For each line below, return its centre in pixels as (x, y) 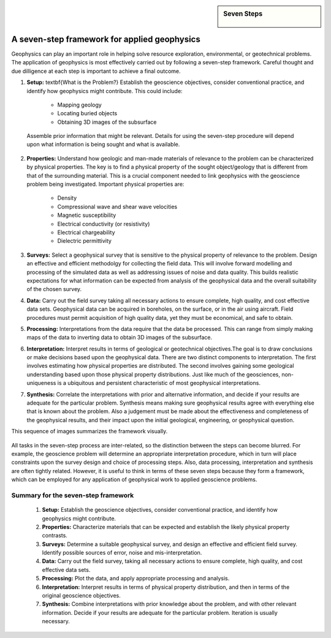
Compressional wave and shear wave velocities (117, 207)
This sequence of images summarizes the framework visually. (89, 431)
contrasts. (55, 536)
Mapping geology (80, 105)
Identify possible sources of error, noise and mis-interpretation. (122, 553)
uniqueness (41, 383)
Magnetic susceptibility (87, 215)
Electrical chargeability (86, 232)
